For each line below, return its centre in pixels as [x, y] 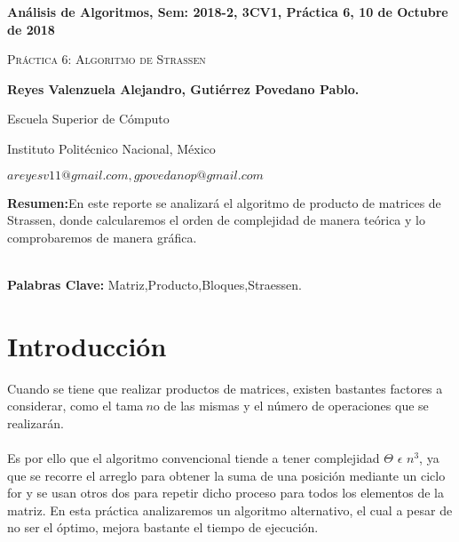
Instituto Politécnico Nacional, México [111, 148]
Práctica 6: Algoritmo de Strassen [107, 59]
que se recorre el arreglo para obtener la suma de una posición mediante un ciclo [226, 475]
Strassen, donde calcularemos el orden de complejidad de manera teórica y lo [216, 220]
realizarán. [36, 422]
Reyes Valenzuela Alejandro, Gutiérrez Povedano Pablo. [183, 88]
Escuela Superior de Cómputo [88, 119]
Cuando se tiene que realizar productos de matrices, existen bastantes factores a [225, 388]
